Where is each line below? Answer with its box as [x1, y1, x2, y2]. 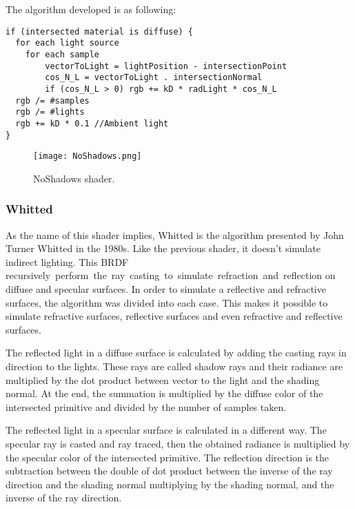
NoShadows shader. [33, 171, 115, 185]
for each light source [15, 38, 119, 48]
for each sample [25, 49, 100, 59]
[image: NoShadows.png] [33, 151, 142, 162]
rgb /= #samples [15, 95, 90, 106]
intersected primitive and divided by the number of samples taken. [6, 399, 287, 414]
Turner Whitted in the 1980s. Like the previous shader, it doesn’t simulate [6, 241, 321, 256]
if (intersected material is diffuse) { [6, 26, 194, 37]
